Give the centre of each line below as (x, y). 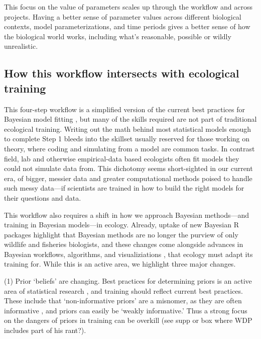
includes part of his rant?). (45, 330)
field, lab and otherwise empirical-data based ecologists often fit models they (122, 158)
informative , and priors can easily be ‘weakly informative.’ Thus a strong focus (126, 310)
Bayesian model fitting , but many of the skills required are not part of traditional (130, 119)
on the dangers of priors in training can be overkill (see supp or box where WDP (128, 320)
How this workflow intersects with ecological (122, 73)
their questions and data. (43, 197)
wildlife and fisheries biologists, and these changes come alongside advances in (124, 244)
